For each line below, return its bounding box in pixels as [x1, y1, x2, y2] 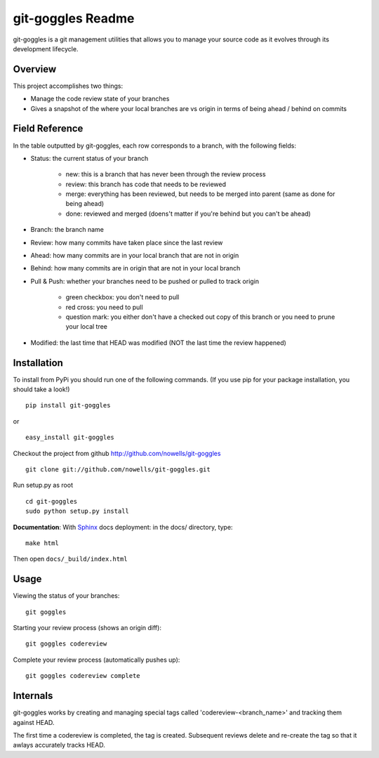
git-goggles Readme [13, 11, 135, 26]
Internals [13, 690, 53, 702]
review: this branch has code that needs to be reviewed [65, 180, 227, 188]
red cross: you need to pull [65, 303, 143, 311]
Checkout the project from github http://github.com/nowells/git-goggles [13, 449, 221, 457]
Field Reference [13, 123, 84, 135]
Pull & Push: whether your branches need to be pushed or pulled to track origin [30, 277, 260, 285]
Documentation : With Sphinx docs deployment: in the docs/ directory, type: [13, 523, 233, 531]
